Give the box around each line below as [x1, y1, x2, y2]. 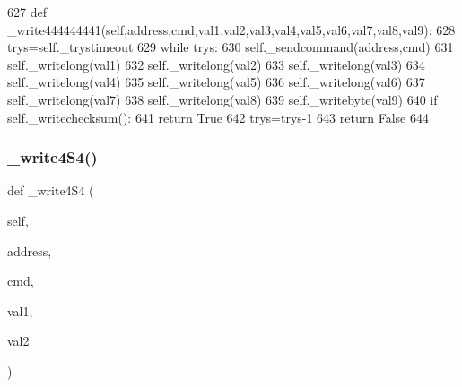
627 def [7, 3, 47, 21]
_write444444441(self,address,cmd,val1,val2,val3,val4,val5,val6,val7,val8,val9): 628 [7, 20, 456, 39]
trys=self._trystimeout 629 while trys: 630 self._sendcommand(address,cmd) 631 [7, 38, 454, 56]
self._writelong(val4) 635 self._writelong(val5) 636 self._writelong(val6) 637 [7, 73, 425, 91]
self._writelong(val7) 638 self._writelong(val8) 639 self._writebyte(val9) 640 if [7, 90, 438, 108]
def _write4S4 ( [7, 181, 94, 200]
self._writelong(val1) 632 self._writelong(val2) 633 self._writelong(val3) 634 [7, 55, 425, 73]
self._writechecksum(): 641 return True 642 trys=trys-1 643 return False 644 [7, 107, 429, 126]
